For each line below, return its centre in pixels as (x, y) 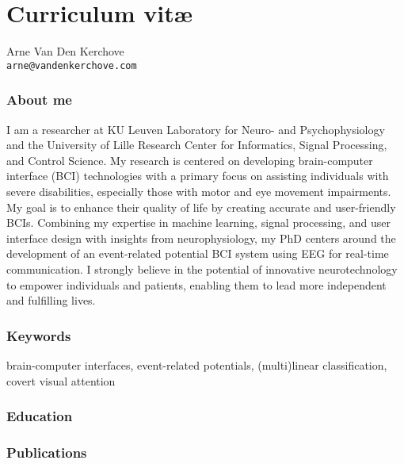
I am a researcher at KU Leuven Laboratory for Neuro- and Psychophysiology (196, 129)
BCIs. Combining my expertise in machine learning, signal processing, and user (198, 222)
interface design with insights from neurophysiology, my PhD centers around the (201, 238)
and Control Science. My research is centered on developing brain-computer (190, 160)
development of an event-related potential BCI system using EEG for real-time (198, 253)
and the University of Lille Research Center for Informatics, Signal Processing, (197, 145)
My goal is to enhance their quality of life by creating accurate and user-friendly (201, 207)
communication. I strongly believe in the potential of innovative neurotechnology (202, 268)
